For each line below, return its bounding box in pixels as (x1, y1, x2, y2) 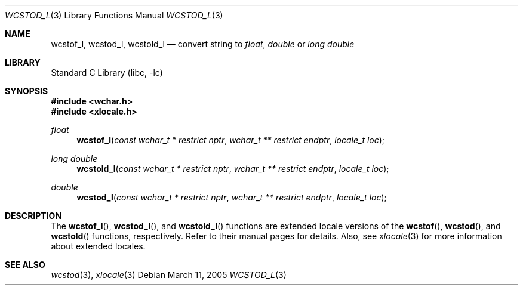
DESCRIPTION (5, 211, 62, 221)
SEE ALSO (5, 260, 45, 270)
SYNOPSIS (5, 86, 48, 96)
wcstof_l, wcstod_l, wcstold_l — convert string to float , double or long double (51, 39, 355, 49)
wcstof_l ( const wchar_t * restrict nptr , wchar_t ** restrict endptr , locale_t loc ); (76, 135, 385, 145)
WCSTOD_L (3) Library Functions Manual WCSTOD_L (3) (5, 10, 223, 20)
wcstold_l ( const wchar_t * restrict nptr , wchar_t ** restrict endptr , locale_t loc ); (76, 163, 389, 174)
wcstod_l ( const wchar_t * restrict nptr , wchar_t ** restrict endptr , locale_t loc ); (76, 192, 387, 202)
